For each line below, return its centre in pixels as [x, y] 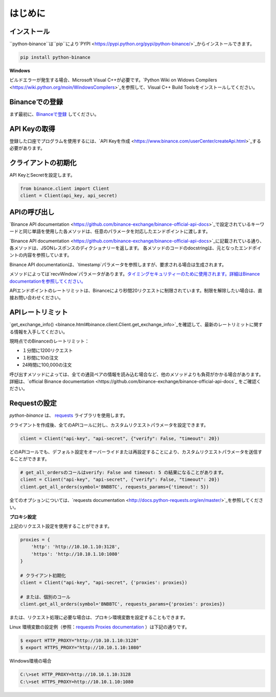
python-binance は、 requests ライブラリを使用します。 [68, 415]
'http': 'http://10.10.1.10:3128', [75, 547]
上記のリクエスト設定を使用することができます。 [61, 526]
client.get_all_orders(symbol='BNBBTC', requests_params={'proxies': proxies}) [123, 604]
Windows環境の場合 [31, 661]
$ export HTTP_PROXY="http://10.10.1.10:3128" [79, 640]
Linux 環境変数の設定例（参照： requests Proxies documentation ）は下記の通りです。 [100, 627]
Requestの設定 [33, 403]
